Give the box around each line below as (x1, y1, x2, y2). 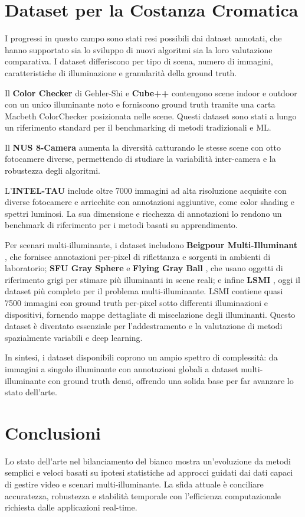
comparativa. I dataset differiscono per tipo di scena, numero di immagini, (5, 55, 273, 67)
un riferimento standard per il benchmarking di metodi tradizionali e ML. (5, 121, 271, 134)
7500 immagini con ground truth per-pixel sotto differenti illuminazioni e (5, 297, 268, 308)
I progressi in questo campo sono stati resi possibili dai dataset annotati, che (5, 32, 282, 44)
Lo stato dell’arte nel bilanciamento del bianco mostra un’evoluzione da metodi (5, 454, 291, 467)
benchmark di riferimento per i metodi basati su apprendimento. (5, 219, 238, 231)
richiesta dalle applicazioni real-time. (5, 501, 137, 513)
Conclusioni (5, 420, 101, 444)
